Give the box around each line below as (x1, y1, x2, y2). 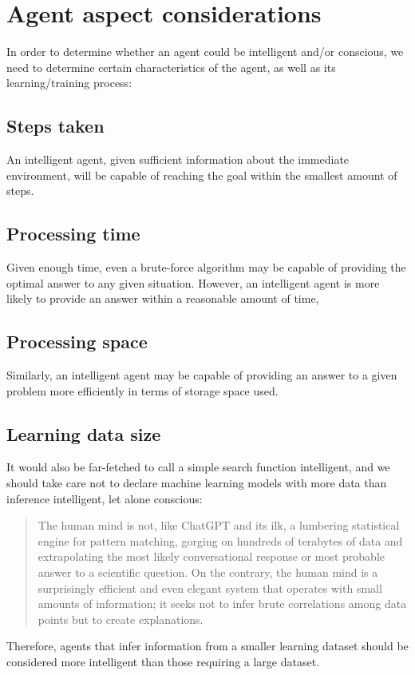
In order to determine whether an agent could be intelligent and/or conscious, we (6, 43, 404, 60)
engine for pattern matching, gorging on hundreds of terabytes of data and (38, 532, 403, 549)
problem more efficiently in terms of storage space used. (6, 382, 279, 399)
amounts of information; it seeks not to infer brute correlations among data (38, 595, 407, 612)
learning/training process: (6, 74, 132, 91)
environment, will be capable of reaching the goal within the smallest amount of (6, 166, 397, 183)
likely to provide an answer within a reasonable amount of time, (6, 290, 319, 307)
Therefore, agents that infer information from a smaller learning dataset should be (6, 637, 409, 654)
